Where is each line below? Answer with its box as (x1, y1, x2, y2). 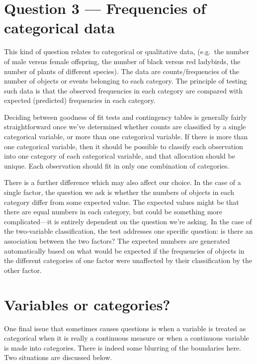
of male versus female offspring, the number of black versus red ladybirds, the (4, 56, 241, 66)
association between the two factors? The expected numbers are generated (4, 236, 230, 246)
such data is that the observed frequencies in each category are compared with (4, 85, 243, 95)
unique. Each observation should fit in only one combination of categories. (4, 160, 230, 171)
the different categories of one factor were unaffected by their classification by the (4, 255, 252, 266)
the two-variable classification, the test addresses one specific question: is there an (4, 226, 253, 236)
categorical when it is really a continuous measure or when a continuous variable (4, 333, 249, 343)
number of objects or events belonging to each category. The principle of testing (4, 76, 247, 86)
